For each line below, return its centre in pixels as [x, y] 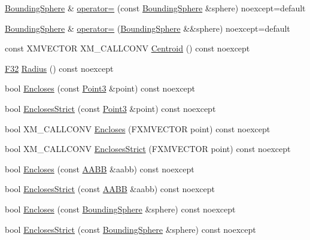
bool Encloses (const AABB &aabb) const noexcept [100, 168]
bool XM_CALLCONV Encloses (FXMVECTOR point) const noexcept [138, 128]
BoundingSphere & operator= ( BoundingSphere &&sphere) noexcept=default [148, 28]
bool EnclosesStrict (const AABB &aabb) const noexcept [110, 189]
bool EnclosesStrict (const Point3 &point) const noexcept [110, 108]
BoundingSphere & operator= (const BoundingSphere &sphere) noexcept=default [155, 8]
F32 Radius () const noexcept [59, 68]
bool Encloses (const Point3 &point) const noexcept [100, 88]
